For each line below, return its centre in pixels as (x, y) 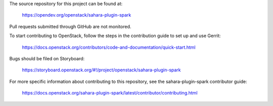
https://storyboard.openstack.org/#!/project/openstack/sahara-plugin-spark (102, 70)
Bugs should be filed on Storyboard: (47, 58)
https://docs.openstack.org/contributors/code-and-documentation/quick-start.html (109, 47)
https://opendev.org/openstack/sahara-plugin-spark (77, 15)
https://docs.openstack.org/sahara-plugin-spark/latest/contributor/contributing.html (110, 93)
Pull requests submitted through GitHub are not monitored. (70, 26)
